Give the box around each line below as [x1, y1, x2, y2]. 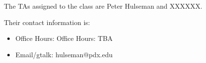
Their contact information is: [4, 17, 90, 27]
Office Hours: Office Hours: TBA [15, 33, 113, 43]
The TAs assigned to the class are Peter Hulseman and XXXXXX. [4, 1, 203, 11]
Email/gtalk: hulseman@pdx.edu [15, 49, 113, 59]
